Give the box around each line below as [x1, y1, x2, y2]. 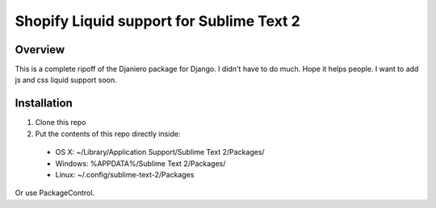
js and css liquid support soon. [15, 75, 117, 85]
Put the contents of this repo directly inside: [35, 129, 181, 139]
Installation [15, 97, 73, 110]
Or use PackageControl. [15, 188, 95, 198]
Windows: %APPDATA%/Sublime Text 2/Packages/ [55, 158, 226, 168]
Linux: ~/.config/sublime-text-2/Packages [55, 169, 195, 179]
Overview [15, 43, 65, 56]
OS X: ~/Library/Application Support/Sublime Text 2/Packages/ [55, 148, 266, 157]
